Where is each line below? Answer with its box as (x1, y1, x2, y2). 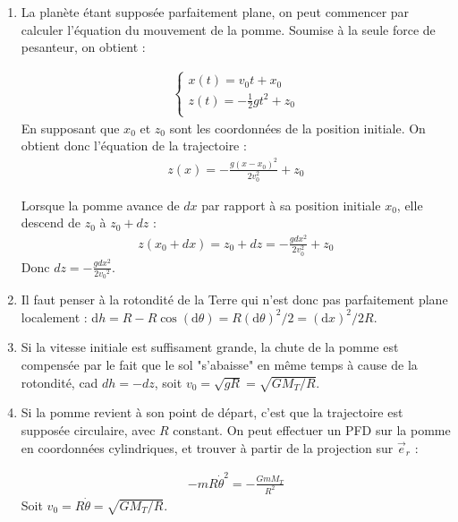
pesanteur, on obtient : (21, 38, 146, 56)
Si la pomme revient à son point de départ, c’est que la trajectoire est (21, 403, 403, 422)
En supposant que (21, 118, 120, 137)
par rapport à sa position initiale (201, 195, 381, 214)
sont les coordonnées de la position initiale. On (169, 118, 426, 137)
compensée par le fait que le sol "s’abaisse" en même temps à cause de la (21, 355, 418, 373)
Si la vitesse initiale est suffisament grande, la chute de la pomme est (21, 338, 399, 356)
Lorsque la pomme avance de (21, 195, 180, 214)
